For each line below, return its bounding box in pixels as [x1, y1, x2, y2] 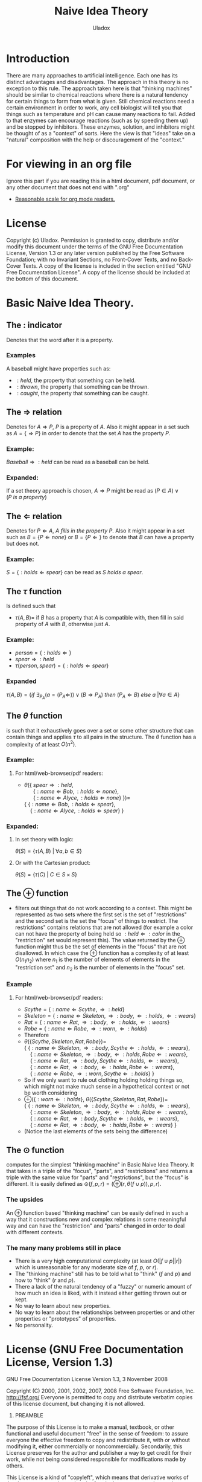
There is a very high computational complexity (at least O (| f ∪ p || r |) [14, 1257, 182, 1264]
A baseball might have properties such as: [6, 364, 111, 372]
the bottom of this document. [6, 275, 79, 282]
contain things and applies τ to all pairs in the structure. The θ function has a [6, 733, 197, 740]
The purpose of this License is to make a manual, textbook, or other [6, 1423, 175, 1431]
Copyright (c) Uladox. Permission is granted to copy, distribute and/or [6, 236, 179, 244]
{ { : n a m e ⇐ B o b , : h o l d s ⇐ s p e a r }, [24, 800, 116, 807]
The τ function [6, 586, 62, 597]
